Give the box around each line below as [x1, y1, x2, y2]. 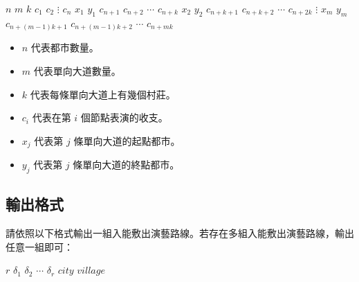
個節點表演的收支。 [80, 110, 168, 125]
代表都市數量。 [30, 40, 99, 55]
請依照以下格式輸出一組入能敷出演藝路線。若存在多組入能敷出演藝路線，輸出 [6, 226, 354, 240]
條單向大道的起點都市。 [73, 133, 181, 148]
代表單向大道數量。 [33, 63, 121, 78]
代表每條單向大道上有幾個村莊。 [30, 87, 176, 101]
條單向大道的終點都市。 [73, 157, 180, 172]
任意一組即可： [6, 239, 73, 254]
